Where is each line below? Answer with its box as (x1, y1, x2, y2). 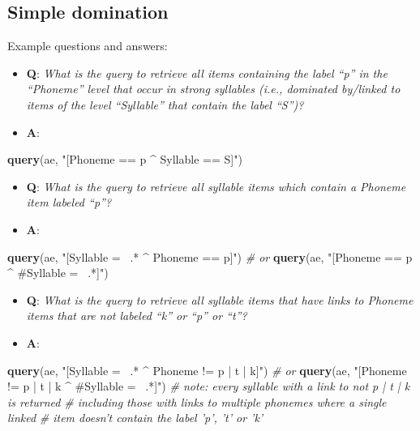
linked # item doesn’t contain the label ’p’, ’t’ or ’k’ (7, 409, 264, 426)
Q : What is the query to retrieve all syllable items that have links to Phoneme (26, 291, 414, 308)
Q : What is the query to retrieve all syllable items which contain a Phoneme (26, 177, 406, 194)
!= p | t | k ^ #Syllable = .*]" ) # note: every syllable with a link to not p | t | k (7, 378, 410, 395)
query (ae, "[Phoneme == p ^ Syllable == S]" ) (7, 151, 242, 168)
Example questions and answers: (7, 37, 168, 54)
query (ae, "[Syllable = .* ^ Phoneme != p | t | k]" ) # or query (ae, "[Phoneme (7, 361, 407, 378)
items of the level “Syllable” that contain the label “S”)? (26, 96, 304, 113)
